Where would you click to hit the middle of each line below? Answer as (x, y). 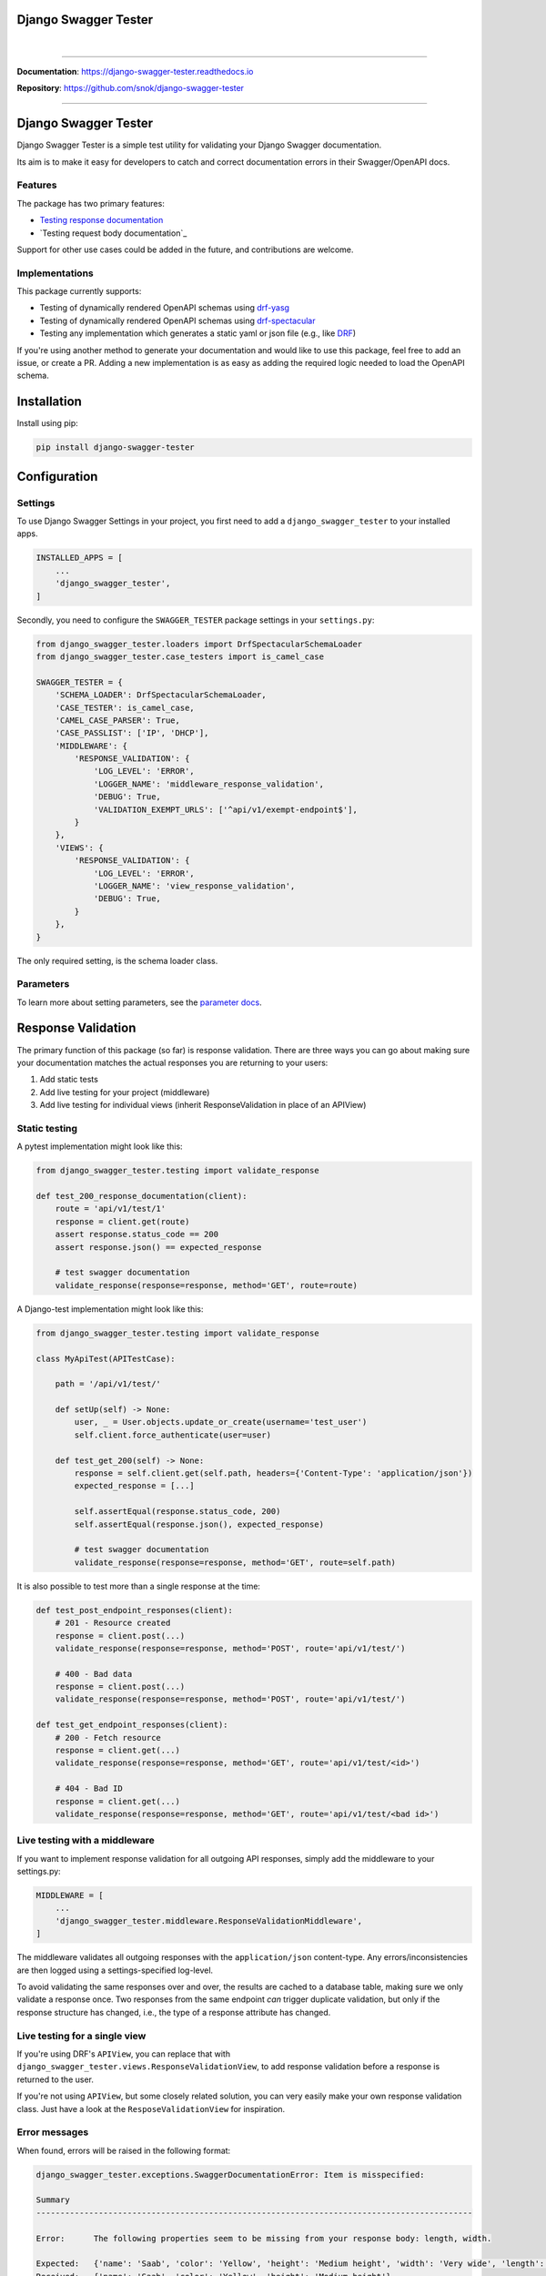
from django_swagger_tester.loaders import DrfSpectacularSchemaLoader (199, 644)
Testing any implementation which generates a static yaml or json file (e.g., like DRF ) (198, 333)
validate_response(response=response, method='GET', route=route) (207, 1285)
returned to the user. (56, 2079)
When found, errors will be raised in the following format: (124, 2150)
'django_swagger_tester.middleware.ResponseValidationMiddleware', (209, 1920)
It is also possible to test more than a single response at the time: (139, 1586)
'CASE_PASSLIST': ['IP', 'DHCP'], (132, 733)
